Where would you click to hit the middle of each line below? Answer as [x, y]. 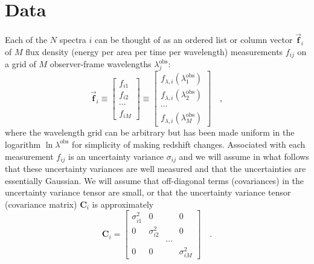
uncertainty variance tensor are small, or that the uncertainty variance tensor [148, 192]
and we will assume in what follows [244, 156]
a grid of [21, 64]
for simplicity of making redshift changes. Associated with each [189, 144]
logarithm [23, 144]
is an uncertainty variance [116, 156]
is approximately [123, 204]
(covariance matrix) [41, 204]
